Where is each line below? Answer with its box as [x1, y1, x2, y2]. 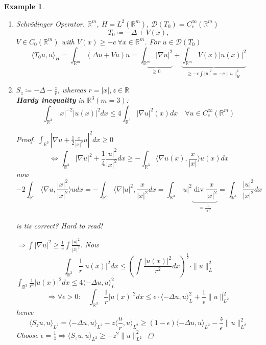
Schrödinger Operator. [16, 18, 85, 29]
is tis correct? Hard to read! [16, 220, 103, 231]
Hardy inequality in [16, 95, 85, 105]
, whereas [57, 84, 86, 95]
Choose [16, 329, 38, 340]
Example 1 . [4, 1, 44, 11]
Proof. [16, 134, 35, 145]
